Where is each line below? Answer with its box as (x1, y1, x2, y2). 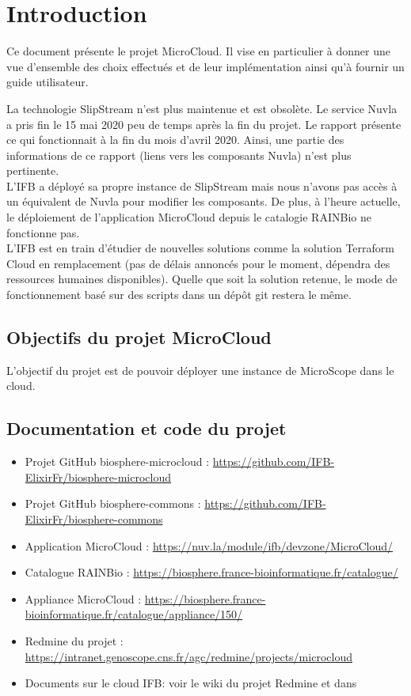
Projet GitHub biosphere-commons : (25, 495, 201, 512)
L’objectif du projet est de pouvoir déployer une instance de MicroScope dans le (6, 361, 394, 378)
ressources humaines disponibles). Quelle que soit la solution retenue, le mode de (6, 270, 398, 287)
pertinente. (6, 162, 59, 179)
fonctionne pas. (6, 224, 80, 240)
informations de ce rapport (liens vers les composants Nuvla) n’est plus (6, 146, 352, 163)
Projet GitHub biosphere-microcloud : (25, 453, 210, 470)
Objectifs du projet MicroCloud (6, 325, 272, 350)
